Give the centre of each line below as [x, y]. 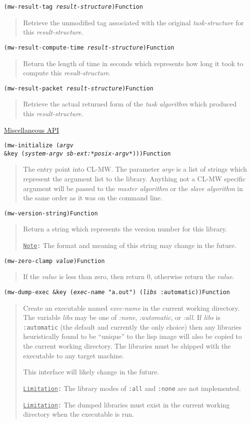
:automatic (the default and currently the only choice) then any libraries [132, 326]
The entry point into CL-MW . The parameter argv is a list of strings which [135, 169]
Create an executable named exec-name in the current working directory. [131, 308]
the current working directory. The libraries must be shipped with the [127, 346]
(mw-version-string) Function [51, 213]
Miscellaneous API [32, 130]
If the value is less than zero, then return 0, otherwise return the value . [129, 276]
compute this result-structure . [67, 73]
